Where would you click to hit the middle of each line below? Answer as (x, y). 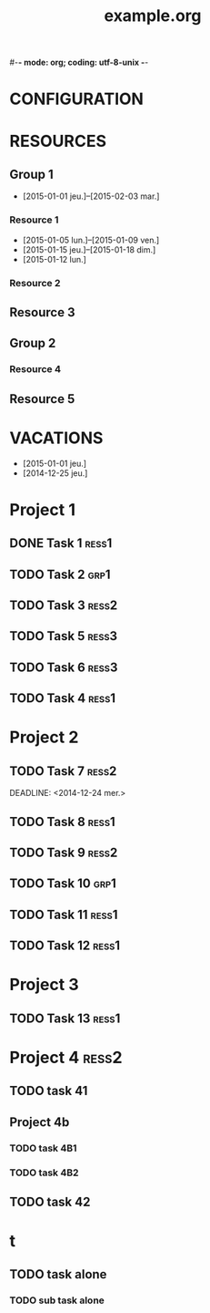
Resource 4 (35, 369)
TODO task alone (58, 1274)
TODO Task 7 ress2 (63, 771)
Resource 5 (42, 399)
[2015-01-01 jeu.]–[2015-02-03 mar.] (91, 196)
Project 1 (42, 509)
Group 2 (33, 343)
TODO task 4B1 (43, 1148)
